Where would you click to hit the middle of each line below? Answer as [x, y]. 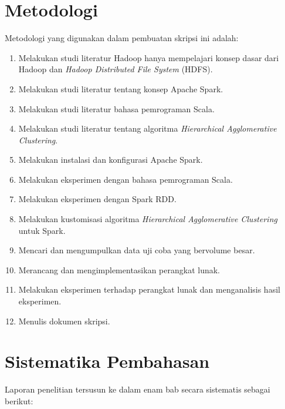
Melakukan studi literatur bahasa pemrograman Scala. [116, 108]
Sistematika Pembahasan [107, 361]
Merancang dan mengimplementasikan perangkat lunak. [119, 269]
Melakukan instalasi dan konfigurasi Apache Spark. [111, 160]
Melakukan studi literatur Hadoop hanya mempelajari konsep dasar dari [149, 57]
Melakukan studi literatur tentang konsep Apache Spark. [121, 88]
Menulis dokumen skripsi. [64, 321]
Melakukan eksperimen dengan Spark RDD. [97, 199]
